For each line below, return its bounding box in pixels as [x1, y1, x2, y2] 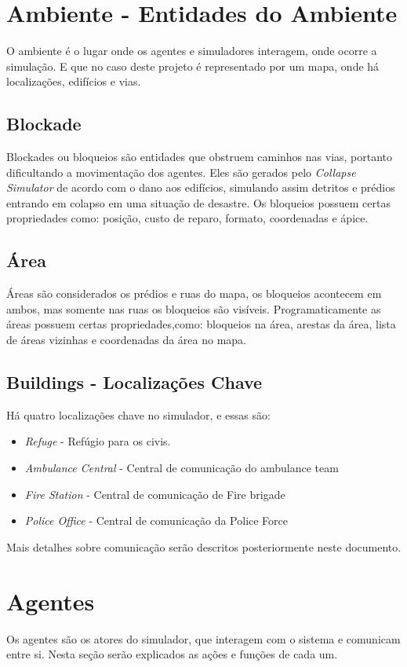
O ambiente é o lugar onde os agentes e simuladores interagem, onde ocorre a [6, 42, 377, 59]
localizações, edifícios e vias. [6, 73, 141, 90]
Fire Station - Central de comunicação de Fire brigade [24, 486, 285, 502]
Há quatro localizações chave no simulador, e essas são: [6, 406, 271, 423]
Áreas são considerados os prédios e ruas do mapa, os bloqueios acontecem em [6, 285, 382, 302]
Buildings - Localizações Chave [6, 370, 263, 394]
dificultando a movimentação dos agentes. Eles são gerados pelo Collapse [6, 163, 356, 180]
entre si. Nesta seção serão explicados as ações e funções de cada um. [6, 646, 338, 662]
